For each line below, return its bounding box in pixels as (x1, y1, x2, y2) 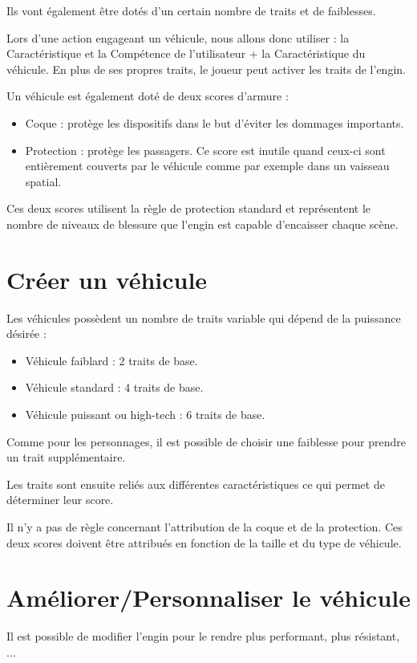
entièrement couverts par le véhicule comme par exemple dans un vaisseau (25, 157, 390, 174)
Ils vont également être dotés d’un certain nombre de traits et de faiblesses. (6, 2, 376, 18)
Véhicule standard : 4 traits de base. (25, 379, 204, 396)
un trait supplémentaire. (6, 449, 126, 466)
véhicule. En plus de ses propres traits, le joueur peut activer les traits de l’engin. (6, 60, 406, 77)
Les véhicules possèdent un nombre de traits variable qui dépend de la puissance (6, 309, 401, 326)
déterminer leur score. (6, 491, 114, 508)
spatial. (25, 173, 62, 189)
